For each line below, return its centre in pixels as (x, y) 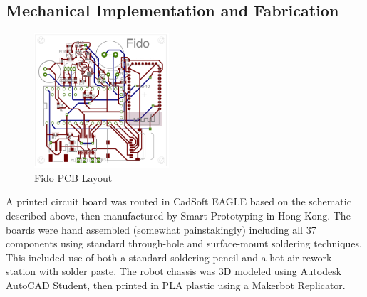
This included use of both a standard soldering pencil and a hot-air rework (169, 257)
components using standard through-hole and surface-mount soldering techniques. (184, 243)
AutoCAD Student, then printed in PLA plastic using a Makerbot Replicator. (176, 285)
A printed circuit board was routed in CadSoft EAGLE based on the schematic (179, 201)
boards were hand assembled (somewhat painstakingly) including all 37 (161, 229)
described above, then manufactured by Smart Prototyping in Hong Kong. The (178, 215)
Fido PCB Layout (73, 177)
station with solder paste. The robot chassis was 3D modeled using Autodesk (174, 271)
